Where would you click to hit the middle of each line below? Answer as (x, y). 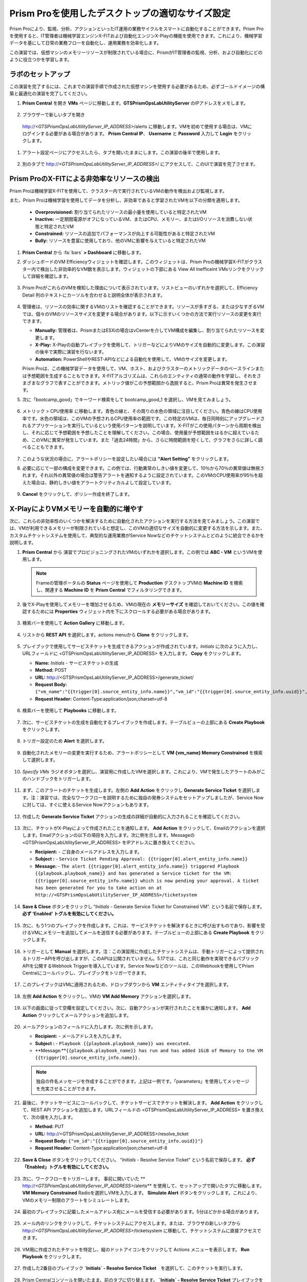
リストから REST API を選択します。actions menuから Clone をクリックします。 (107, 635)
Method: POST (51, 670)
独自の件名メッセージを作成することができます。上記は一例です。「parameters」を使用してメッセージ (143, 1081)
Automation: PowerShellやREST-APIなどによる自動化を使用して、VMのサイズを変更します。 (132, 359)
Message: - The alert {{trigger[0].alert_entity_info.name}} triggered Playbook (137, 866)
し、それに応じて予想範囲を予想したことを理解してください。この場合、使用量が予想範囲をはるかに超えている (139, 433)
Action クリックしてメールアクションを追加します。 (77, 1015)
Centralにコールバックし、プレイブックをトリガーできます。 (86, 973)
